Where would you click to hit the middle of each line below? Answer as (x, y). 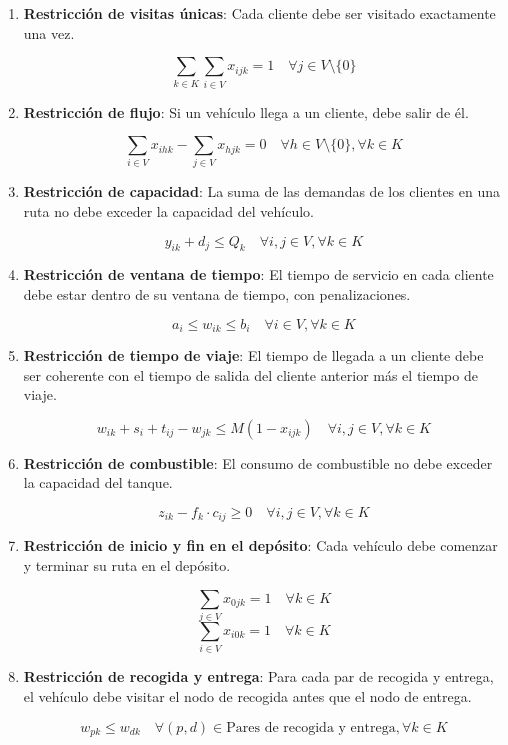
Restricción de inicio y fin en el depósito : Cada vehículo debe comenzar (260, 545)
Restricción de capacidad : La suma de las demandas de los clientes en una (262, 191)
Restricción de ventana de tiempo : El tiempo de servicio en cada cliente (258, 274)
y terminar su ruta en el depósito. (127, 565)
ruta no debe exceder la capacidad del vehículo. (168, 211)
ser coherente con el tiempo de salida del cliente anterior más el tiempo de (250, 374)
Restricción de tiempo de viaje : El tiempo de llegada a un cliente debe (253, 355)
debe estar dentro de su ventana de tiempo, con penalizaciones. (217, 294)
